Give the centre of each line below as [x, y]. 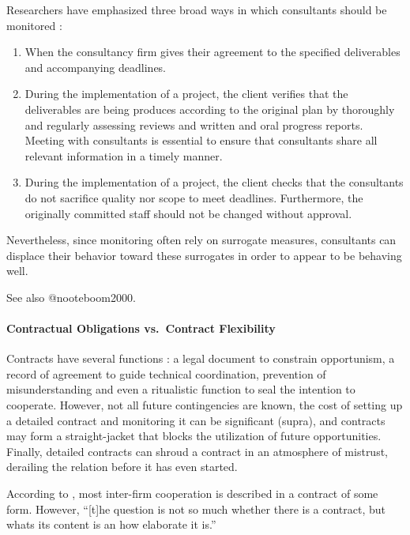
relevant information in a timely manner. [124, 155]
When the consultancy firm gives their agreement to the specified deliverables [213, 52]
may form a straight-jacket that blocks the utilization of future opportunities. [194, 436]
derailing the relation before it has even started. [122, 467]
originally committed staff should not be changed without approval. [188, 213]
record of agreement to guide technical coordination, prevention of [166, 373]
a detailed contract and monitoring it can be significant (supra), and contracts [196, 420]
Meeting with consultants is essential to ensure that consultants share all [201, 140]
